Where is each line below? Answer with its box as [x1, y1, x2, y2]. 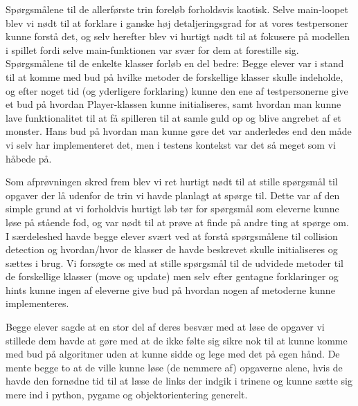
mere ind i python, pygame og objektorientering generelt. [6, 387, 248, 402]
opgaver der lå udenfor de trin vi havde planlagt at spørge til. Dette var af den [6, 187, 340, 202]
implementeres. [6, 296, 69, 311]
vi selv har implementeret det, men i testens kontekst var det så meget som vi [6, 137, 336, 151]
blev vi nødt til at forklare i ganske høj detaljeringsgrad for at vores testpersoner [6, 15, 348, 30]
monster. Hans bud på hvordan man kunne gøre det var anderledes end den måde [6, 124, 352, 138]
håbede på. [6, 151, 52, 165]
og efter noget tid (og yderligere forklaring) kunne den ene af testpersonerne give [6, 83, 348, 98]
